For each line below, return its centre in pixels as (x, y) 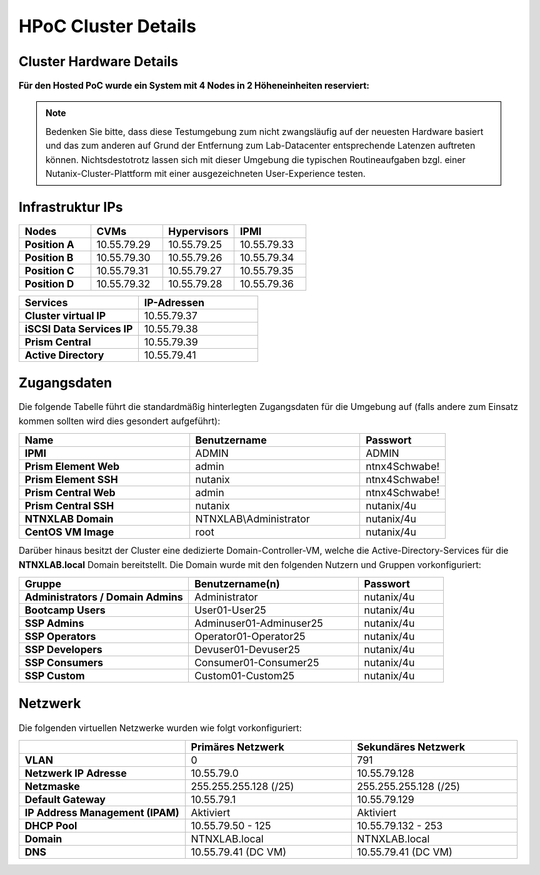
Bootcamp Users (65, 610)
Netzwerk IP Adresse (75, 773)
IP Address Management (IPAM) (102, 812)
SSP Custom (54, 675)
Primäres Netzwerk (237, 747)
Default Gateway (65, 799)
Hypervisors (198, 231)
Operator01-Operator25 (250, 636)
